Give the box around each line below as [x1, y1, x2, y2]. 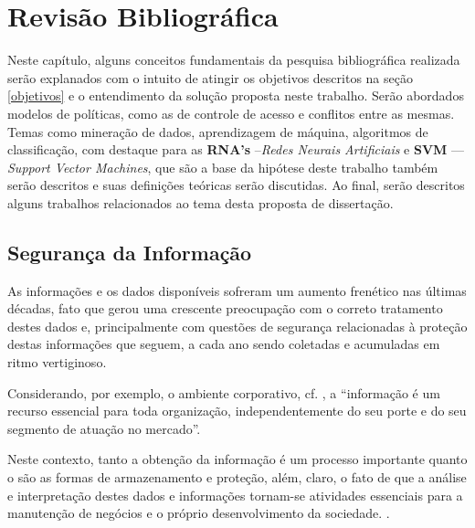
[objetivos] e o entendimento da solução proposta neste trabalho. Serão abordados [7, 86, 464, 105]
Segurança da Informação [7, 238, 252, 266]
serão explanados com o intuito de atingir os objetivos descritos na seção [7, 68, 413, 87]
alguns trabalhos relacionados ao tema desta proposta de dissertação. [7, 193, 394, 212]
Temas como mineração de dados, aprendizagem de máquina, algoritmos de [7, 121, 428, 141]
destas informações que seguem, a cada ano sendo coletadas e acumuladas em [7, 334, 440, 354]
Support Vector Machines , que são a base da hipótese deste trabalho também [7, 157, 438, 176]
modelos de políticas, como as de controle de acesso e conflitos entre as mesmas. [7, 103, 455, 122]
